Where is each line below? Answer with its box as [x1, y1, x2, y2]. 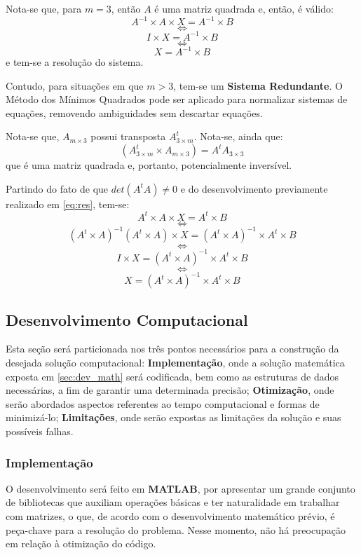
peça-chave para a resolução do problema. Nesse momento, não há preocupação [6, 522, 346, 537]
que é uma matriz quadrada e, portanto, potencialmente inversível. [6, 158, 292, 172]
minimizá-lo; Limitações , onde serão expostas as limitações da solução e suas [6, 410, 341, 425]
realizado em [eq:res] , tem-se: [6, 196, 130, 211]
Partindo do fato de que [6, 181, 109, 196]
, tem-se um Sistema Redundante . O [173, 78, 343, 92]
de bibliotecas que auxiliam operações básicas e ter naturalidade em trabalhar [6, 495, 340, 509]
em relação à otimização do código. [6, 536, 156, 551]
